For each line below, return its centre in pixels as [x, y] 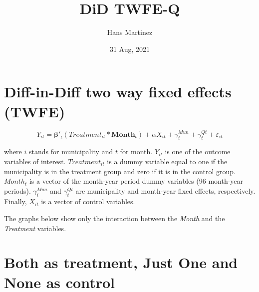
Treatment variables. [35, 228]
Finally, [15, 201]
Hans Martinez [130, 32]
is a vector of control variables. [88, 201]
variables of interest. [35, 161]
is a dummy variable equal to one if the [167, 161]
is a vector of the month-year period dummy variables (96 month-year [136, 181]
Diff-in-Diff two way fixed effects [118, 92]
